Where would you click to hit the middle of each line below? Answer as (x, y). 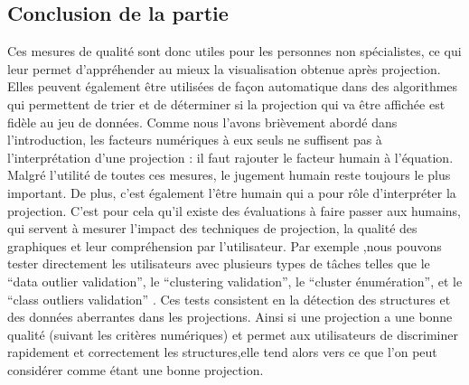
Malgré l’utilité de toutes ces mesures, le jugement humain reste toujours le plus (229, 175)
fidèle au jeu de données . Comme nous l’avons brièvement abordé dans (202, 122)
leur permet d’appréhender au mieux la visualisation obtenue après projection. (224, 68)
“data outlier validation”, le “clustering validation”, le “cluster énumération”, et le (235, 281)
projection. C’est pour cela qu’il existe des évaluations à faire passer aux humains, (234, 210)
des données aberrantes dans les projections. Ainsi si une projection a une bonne (230, 317)
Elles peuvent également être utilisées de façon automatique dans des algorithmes (233, 86)
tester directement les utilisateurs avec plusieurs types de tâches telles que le (219, 263)
